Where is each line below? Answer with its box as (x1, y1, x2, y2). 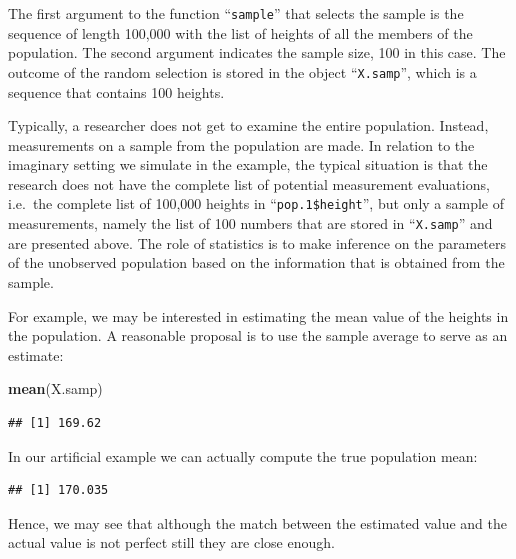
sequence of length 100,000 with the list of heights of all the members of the (8, 22, 473, 43)
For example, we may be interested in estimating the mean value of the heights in (8, 305, 509, 326)
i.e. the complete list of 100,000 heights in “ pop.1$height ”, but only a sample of (8, 193, 505, 214)
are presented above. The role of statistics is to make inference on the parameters (8, 232, 507, 253)
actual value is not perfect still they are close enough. (8, 532, 335, 553)
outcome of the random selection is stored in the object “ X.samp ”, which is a (8, 61, 477, 82)
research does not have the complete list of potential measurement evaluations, (8, 173, 490, 194)
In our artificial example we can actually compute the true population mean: (8, 445, 478, 466)
